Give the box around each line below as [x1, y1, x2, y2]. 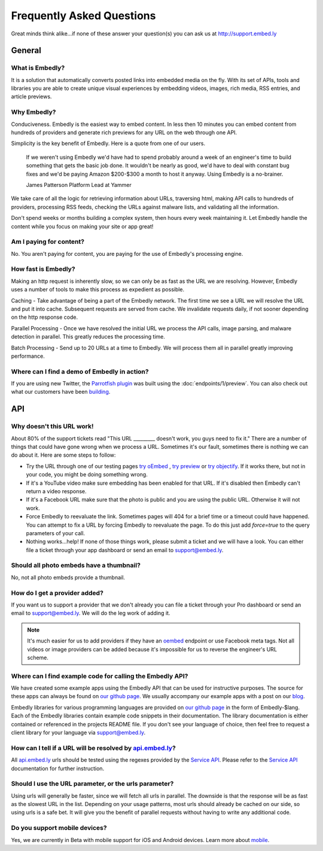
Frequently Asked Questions [11, 9, 156, 22]
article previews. [11, 93, 52, 100]
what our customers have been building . [11, 388, 111, 396]
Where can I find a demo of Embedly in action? [11, 367, 149, 376]
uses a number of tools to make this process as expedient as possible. [11, 286, 185, 293]
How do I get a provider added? [11, 589, 104, 597]
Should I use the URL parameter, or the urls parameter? [11, 780, 174, 788]
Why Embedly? [11, 108, 56, 116]
